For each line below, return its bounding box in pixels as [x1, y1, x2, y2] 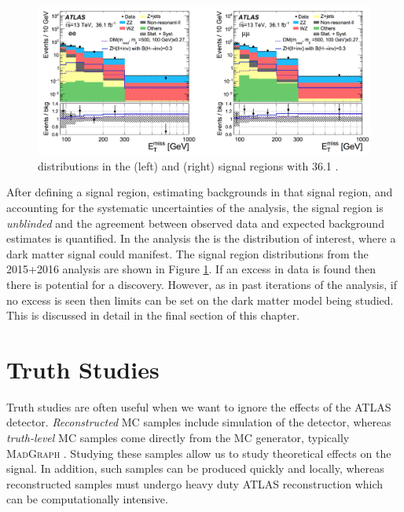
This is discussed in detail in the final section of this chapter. [6, 307, 300, 324]
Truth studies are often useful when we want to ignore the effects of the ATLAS [6, 398, 391, 415]
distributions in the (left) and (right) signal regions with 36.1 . [38, 157, 339, 174]
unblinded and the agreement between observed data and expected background [6, 214, 384, 231]
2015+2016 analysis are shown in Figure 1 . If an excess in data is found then [6, 261, 376, 277]
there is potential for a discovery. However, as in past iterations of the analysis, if [6, 276, 397, 292]
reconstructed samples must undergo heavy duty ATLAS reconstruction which [6, 475, 384, 492]
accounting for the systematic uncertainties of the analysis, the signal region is [6, 199, 384, 215]
